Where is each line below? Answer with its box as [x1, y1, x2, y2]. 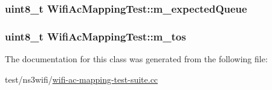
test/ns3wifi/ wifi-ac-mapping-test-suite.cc [5, 72, 158, 85]
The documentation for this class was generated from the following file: [5, 53, 268, 65]
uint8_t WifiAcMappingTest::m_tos [5, 28, 186, 43]
